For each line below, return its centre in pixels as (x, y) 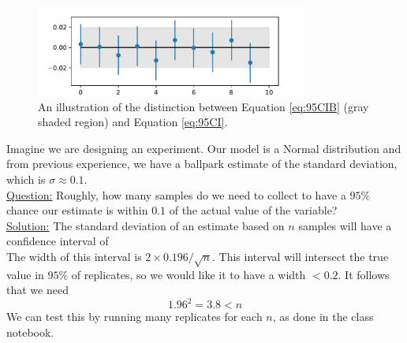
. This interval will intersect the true (301, 256)
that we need (37, 290)
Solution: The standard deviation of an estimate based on (146, 225)
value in (25, 274)
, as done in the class (323, 317)
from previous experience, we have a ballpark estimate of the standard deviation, (202, 164)
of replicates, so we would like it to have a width (189, 274)
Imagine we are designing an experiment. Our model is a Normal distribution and (204, 148)
